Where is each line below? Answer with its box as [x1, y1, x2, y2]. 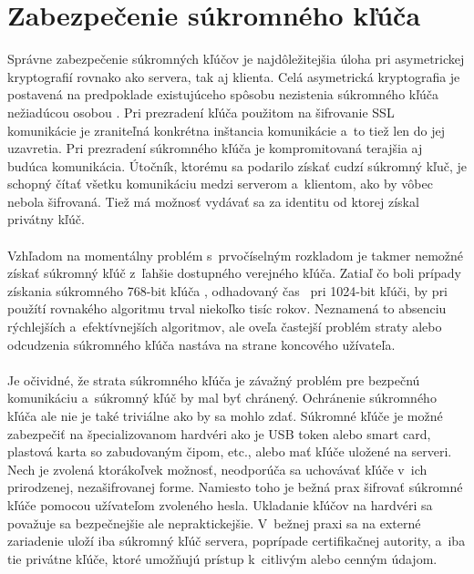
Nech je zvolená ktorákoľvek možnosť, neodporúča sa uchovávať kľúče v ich [7, 459, 428, 478]
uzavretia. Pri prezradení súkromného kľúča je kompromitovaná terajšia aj [7, 138, 423, 158]
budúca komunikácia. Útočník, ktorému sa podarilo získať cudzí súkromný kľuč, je [7, 156, 467, 175]
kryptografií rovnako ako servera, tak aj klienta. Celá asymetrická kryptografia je [7, 67, 460, 86]
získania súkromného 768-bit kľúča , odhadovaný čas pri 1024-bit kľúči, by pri [7, 281, 448, 300]
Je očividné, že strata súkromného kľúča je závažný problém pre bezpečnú [7, 370, 420, 389]
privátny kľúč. [7, 210, 85, 229]
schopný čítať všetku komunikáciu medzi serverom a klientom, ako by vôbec [7, 174, 433, 193]
